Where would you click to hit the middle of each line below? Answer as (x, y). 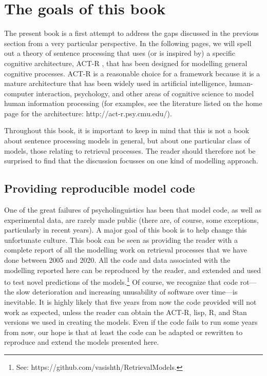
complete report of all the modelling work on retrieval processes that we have (126, 250)
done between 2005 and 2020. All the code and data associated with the (117, 260)
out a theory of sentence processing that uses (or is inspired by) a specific (120, 53)
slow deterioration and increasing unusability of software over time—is (127, 292)
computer (19, 93)
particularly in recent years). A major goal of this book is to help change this (126, 230)
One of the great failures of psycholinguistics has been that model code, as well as (133, 210)
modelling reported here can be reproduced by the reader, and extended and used (133, 270)
